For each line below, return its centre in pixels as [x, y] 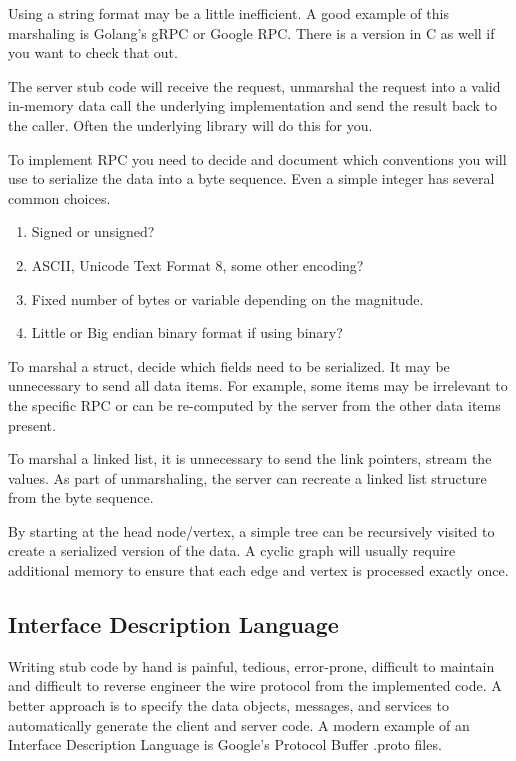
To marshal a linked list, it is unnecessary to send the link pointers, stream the [250, 458]
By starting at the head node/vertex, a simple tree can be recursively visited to [251, 530]
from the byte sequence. [81, 497]
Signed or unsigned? [93, 231]
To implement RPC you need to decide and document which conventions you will [257, 158]
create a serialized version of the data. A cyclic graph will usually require [232, 550]
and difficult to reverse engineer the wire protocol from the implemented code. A [255, 685]
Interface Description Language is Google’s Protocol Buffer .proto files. [225, 744]
